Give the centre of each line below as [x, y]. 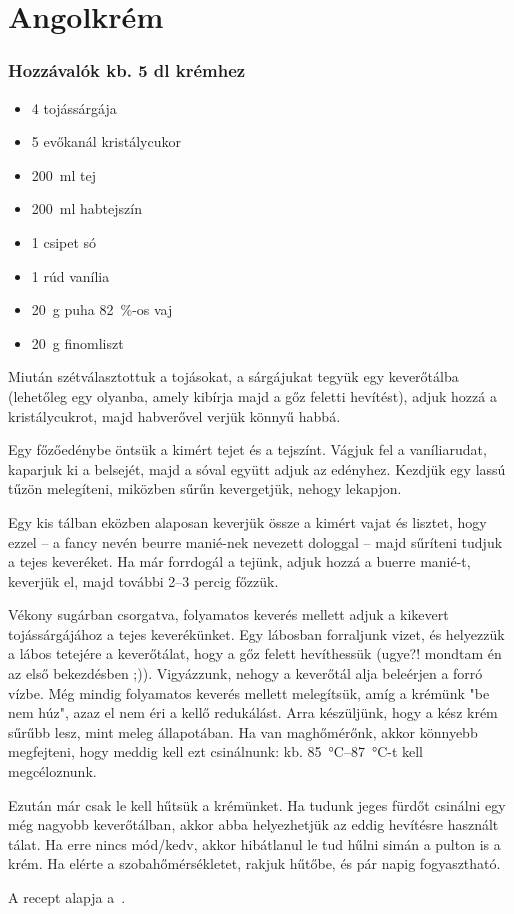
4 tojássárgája [74, 107]
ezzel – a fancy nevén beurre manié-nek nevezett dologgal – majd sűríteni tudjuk [255, 541]
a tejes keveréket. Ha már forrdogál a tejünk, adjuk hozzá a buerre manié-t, [239, 561]
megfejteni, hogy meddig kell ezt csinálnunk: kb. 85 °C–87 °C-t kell [216, 751]
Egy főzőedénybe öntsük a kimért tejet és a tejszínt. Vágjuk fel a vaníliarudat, [247, 449]
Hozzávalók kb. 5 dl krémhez [127, 70]
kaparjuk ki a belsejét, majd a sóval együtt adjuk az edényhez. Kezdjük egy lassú [257, 468]
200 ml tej [63, 174]
